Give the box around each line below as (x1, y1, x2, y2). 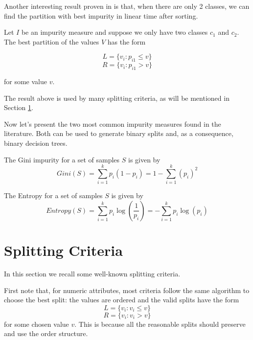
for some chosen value (4, 318, 69, 329)
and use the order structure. (4, 328, 88, 339)
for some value (4, 76, 47, 86)
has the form (107, 36, 146, 46)
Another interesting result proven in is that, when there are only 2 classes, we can (4, 1, 250, 11)
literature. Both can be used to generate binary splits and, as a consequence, (4, 128, 233, 138)
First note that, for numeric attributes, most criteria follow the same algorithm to (4, 285, 250, 295)
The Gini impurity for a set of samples (4, 154, 120, 164)
